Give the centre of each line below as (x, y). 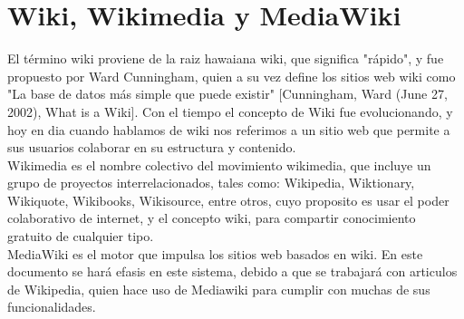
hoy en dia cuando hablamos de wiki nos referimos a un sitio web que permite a (229, 129)
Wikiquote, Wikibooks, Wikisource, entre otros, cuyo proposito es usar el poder (228, 200)
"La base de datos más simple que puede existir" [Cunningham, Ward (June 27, (227, 94)
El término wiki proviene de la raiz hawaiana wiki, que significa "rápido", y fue (226, 58)
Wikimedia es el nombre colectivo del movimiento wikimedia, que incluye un (219, 164)
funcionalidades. (52, 307)
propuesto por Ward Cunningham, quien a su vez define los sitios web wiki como (232, 76)
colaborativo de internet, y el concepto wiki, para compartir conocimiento (212, 218)
